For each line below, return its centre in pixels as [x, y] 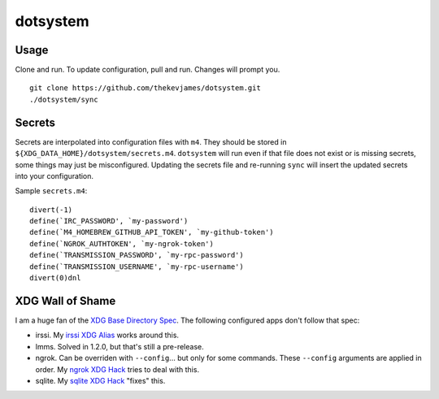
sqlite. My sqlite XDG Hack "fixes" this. [100, 380]
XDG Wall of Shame [65, 301]
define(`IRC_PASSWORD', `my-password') [109, 221]
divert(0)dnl [55, 278]
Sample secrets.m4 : [51, 191]
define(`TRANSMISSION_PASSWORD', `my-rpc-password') [137, 255]
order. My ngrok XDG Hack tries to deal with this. [117, 369]
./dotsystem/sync [64, 99]
